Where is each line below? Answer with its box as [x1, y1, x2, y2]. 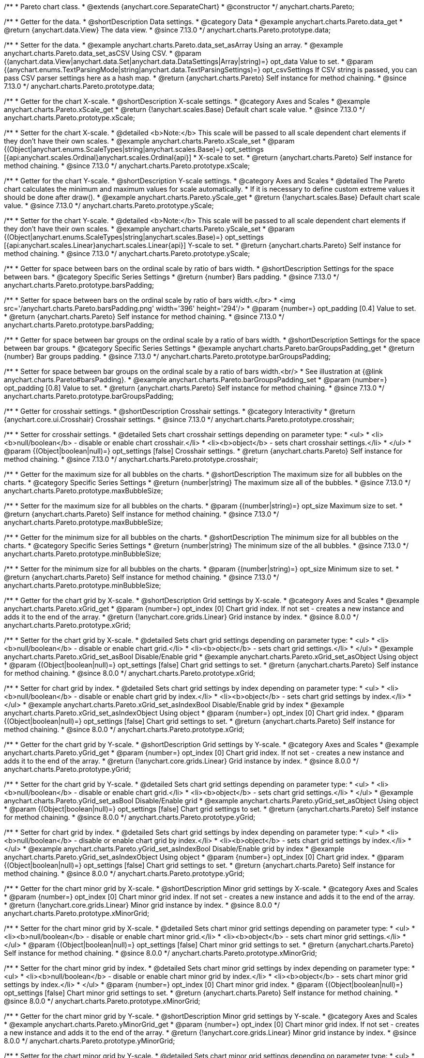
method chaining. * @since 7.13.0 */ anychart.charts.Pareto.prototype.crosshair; [4, 455, 258, 463]
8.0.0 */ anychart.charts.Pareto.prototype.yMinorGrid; [4, 1037, 175, 1045]
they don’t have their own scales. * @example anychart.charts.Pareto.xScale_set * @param [4, 137, 295, 145]
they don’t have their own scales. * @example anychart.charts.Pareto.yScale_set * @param [4, 225, 295, 233]
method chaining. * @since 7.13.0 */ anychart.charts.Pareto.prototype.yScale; [4, 249, 250, 258]
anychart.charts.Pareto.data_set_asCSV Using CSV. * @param [4, 49, 201, 57]
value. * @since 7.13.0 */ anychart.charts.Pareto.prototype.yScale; [4, 201, 214, 210]
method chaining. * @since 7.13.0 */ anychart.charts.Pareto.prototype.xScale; [4, 162, 250, 170]
